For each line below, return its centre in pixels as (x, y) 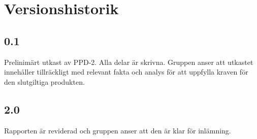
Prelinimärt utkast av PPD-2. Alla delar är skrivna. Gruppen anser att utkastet (129, 62)
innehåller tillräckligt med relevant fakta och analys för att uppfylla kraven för (126, 72)
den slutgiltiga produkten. (44, 81)
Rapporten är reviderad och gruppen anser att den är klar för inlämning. (118, 130)
